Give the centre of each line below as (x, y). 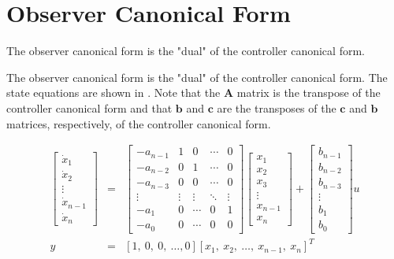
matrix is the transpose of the (309, 92)
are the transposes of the (277, 107)
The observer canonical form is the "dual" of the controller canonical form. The (197, 77)
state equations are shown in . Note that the (113, 92)
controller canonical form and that (89, 107)
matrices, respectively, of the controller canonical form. (139, 123)
